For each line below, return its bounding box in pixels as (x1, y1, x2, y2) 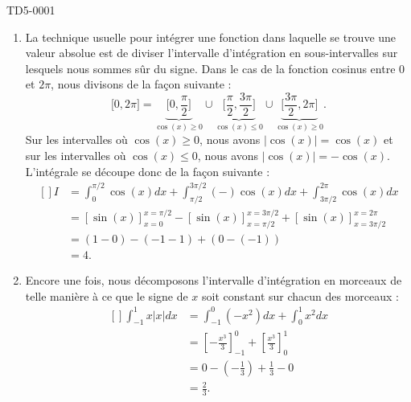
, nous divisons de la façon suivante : (51, 76, 232, 92)
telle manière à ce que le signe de (25, 287, 188, 304)
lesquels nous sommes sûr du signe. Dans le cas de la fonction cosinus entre (25, 59, 396, 76)
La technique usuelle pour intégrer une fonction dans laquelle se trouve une (25, 28, 397, 45)
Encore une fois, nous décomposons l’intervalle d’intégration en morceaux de (25, 271, 402, 288)
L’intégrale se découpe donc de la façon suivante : (25, 162, 270, 179)
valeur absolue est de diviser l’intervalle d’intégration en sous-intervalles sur (25, 44, 398, 61)
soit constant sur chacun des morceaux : (202, 287, 400, 304)
